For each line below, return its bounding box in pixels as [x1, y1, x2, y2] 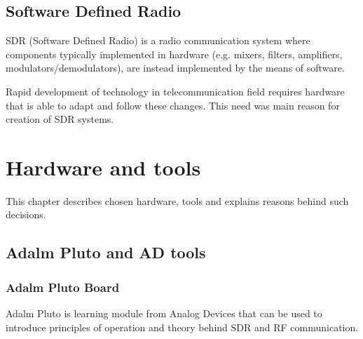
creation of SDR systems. [6, 112, 114, 126]
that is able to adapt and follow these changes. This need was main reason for [6, 98, 340, 112]
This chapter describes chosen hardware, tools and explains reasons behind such [6, 193, 349, 208]
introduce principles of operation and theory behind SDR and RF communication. [6, 319, 359, 334]
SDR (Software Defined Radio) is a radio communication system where [6, 33, 310, 48]
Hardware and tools [6, 152, 201, 181]
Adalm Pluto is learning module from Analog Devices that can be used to [6, 306, 322, 321]
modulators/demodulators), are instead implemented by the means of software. [6, 60, 345, 75]
